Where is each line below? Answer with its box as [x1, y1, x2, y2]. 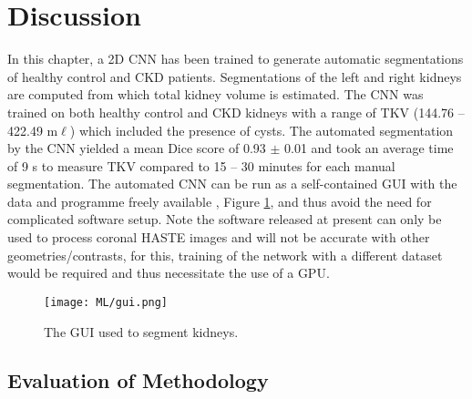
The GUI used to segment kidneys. [44, 322, 239, 341]
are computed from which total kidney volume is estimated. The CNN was [7, 85, 424, 104]
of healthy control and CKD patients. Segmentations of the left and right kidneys [7, 66, 462, 86]
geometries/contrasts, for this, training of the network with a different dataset [7, 245, 443, 264]
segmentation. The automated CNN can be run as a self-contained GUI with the [7, 174, 457, 193]
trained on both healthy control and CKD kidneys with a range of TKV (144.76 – [7, 102, 465, 121]
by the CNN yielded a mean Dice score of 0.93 [7, 138, 266, 158]
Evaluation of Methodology [7, 366, 269, 394]
